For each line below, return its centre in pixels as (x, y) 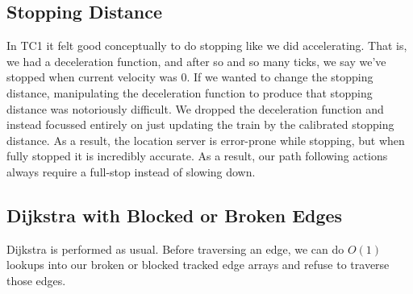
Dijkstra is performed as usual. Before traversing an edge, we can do (175, 248)
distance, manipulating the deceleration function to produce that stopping (190, 92)
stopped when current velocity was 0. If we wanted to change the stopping (190, 77)
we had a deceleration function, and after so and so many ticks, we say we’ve (196, 61)
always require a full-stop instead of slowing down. (131, 171)
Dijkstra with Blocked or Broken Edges (175, 215)
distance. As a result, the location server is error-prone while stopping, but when (206, 140)
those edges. (36, 280)
